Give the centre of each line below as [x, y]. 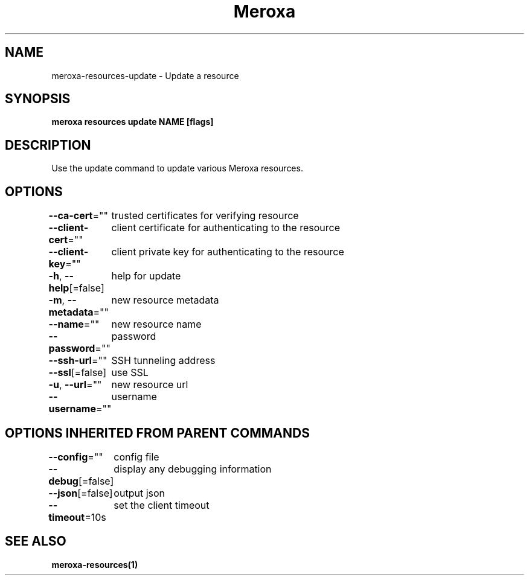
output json [139, 493]
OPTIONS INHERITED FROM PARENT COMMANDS [157, 433]
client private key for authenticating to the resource [228, 252]
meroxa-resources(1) [95, 564]
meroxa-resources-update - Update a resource [145, 75]
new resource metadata [165, 300]
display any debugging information [193, 469]
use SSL [130, 373]
